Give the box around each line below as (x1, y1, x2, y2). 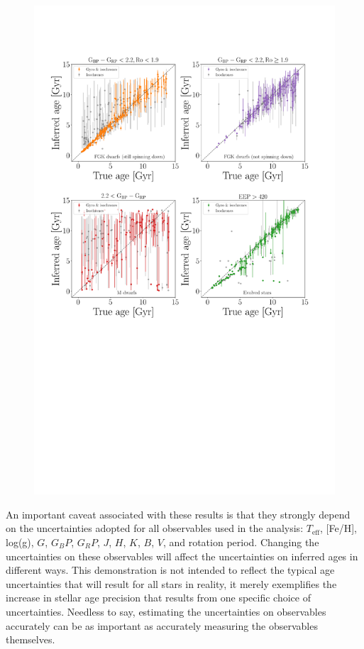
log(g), (6, 534, 34, 549)
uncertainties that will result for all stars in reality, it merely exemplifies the (6, 576, 337, 591)
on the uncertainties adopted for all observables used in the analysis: (6, 521, 304, 536)
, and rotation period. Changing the (162, 534, 319, 549)
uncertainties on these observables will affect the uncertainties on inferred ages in (6, 548, 358, 563)
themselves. (6, 632, 55, 647)
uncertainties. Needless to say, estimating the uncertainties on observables (6, 604, 326, 619)
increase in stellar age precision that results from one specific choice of (6, 590, 311, 605)
